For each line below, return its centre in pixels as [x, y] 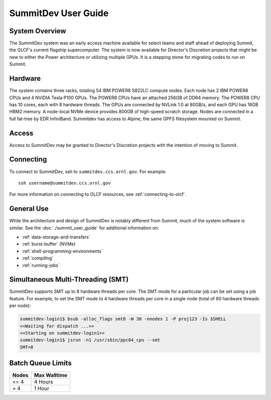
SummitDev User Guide [59, 13]
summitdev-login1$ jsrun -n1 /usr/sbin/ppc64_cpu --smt [90, 340]
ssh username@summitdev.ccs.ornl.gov [65, 183]
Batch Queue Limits [41, 363]
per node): [20, 306]
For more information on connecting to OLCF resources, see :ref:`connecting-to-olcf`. [98, 194]
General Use [29, 209]
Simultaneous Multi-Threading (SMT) [69, 279]
